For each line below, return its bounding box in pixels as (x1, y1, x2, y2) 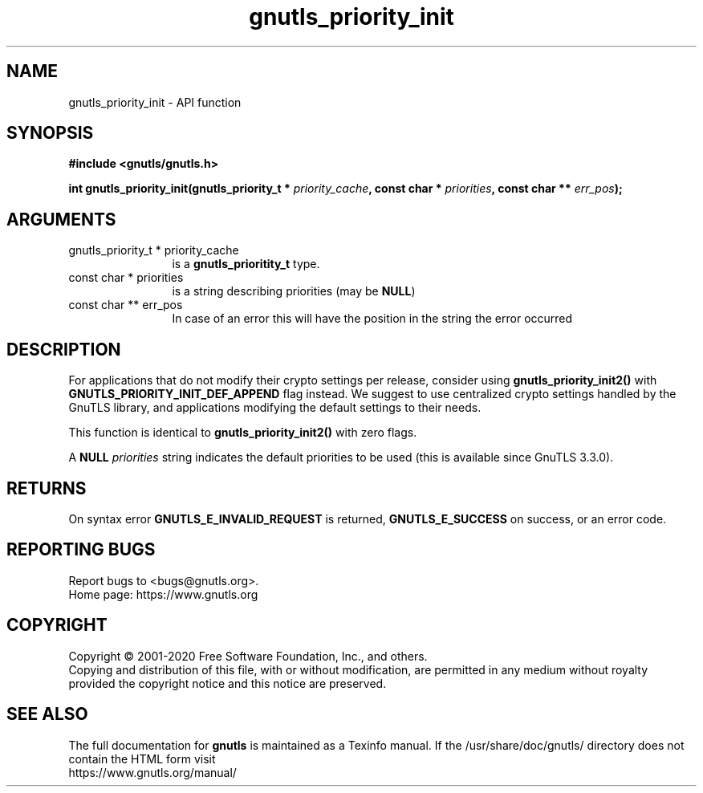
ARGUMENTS (6, 209, 116, 230)
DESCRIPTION (6, 339, 121, 360)
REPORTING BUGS (6, 539, 156, 560)
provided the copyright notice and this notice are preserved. (68, 676, 387, 690)
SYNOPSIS (6, 123, 94, 144)
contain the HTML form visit (68, 751, 216, 766)
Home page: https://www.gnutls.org (68, 587, 258, 601)
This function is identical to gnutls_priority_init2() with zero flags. (68, 425, 417, 440)
